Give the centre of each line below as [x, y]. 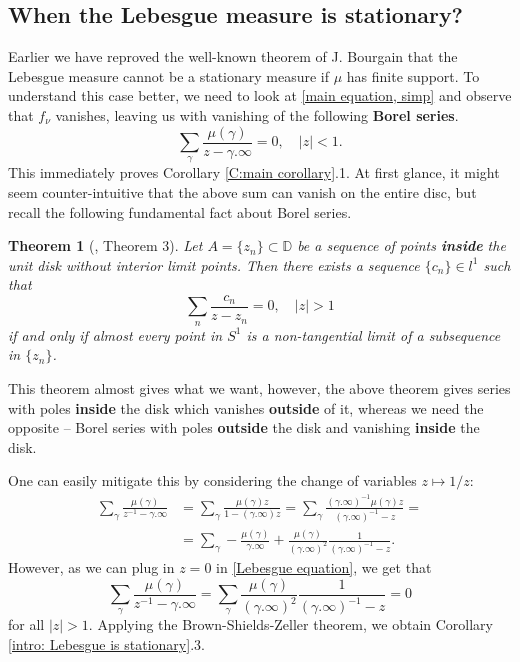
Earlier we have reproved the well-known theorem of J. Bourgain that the [233, 56]
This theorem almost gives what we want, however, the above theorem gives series [259, 388]
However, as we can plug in [91, 567]
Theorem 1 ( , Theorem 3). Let [105, 245]
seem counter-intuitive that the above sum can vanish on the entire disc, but [242, 192]
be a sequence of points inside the [401, 245]
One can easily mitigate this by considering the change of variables [212, 480]
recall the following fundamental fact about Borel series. [180, 211]
